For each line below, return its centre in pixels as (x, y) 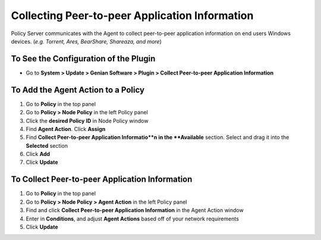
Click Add (38, 154)
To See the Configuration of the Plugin (83, 59)
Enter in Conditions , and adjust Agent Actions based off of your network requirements (132, 219)
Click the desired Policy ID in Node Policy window (87, 121)
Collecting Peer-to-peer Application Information (132, 15)
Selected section (47, 145)
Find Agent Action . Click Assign (66, 129)
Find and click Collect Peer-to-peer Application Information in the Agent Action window (135, 210)
